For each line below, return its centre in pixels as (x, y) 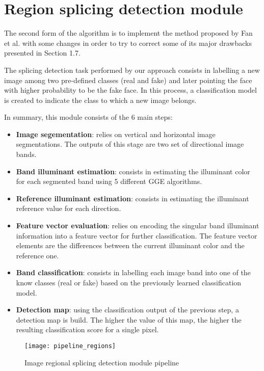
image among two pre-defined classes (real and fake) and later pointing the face (128, 80)
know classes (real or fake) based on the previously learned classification (129, 282)
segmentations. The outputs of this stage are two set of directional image (130, 144)
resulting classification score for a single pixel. (87, 329)
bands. (26, 154)
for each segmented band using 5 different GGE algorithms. (109, 181)
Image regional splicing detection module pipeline (102, 362)
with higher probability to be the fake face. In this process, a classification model (130, 90)
